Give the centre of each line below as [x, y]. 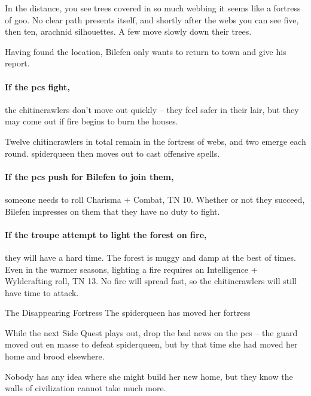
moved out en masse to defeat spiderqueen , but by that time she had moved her [151, 344]
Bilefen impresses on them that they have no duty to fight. [112, 211]
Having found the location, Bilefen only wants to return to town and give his [146, 51]
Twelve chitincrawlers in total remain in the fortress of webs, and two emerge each [155, 141]
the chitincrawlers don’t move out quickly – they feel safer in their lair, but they [152, 109]
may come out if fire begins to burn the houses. [92, 121]
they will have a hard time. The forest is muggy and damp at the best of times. [150, 257]
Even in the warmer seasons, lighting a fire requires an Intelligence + [131, 269]
